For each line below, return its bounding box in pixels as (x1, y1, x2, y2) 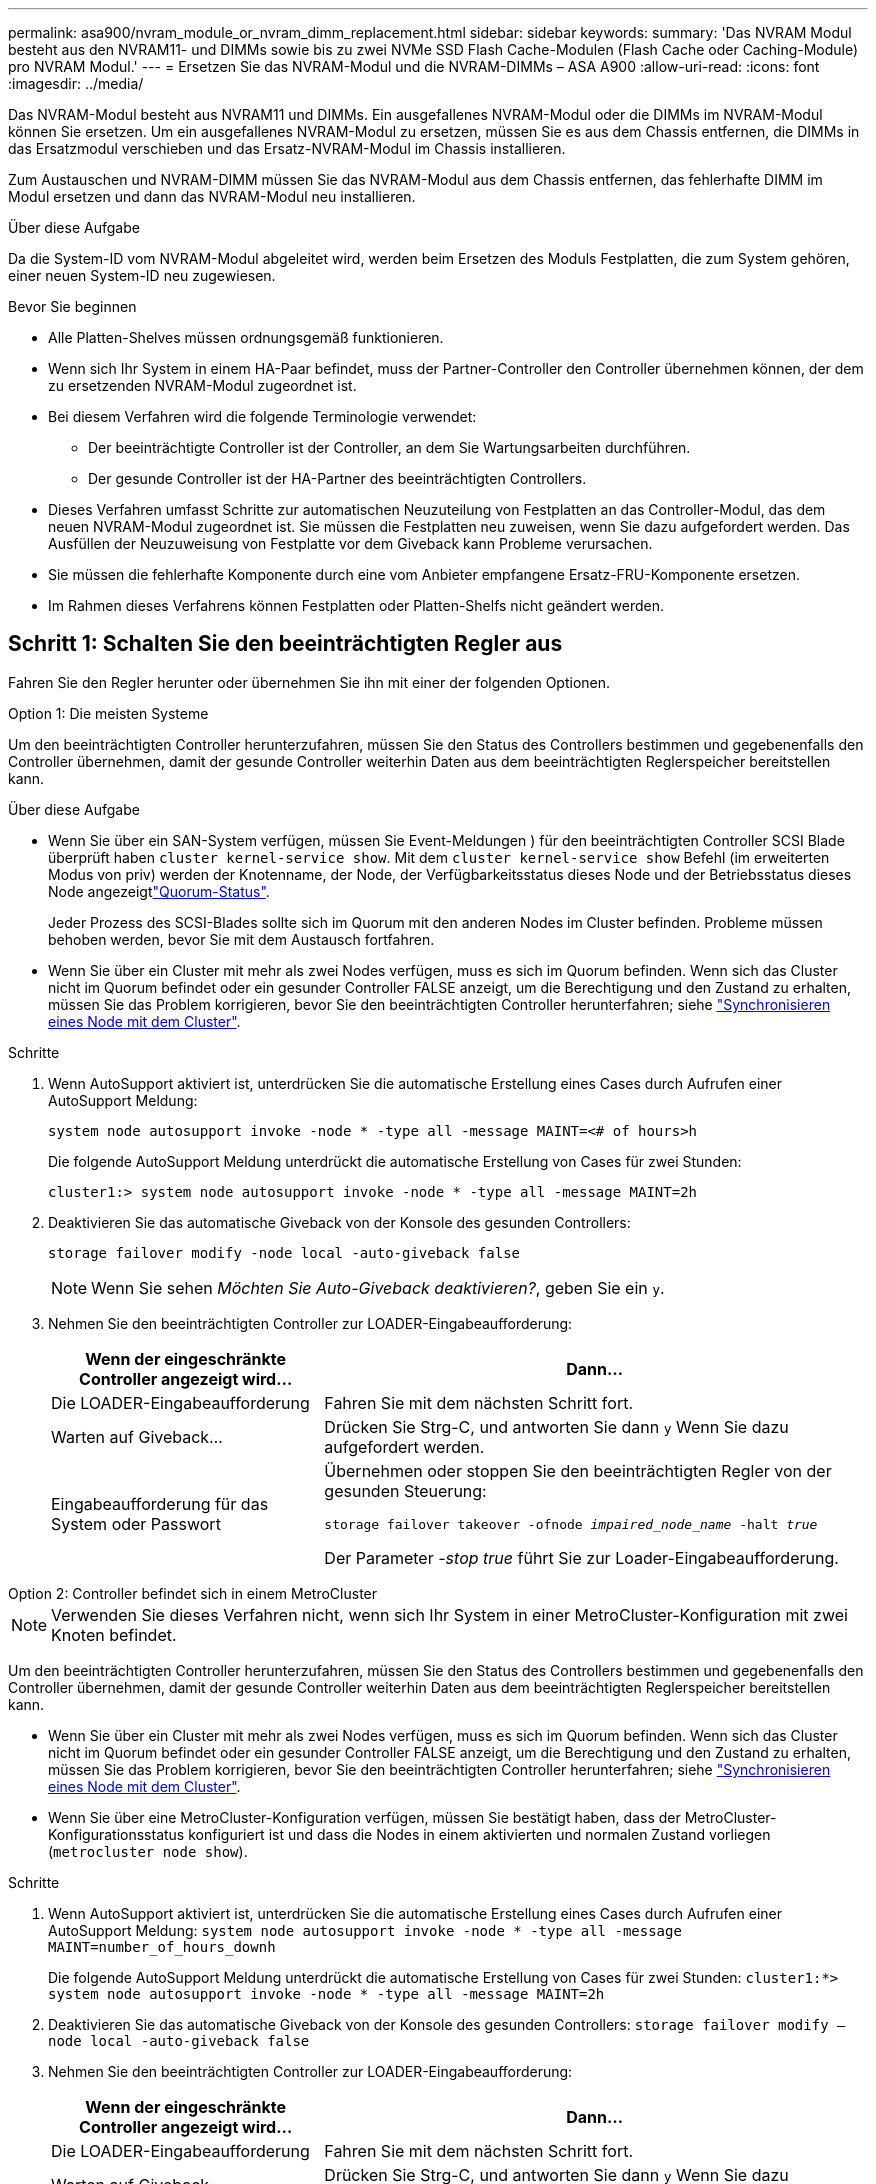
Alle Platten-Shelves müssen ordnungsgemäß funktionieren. (48, 329, 444, 346)
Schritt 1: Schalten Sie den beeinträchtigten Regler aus (8, 631, 563, 657)
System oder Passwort (51, 1514, 221, 1535)
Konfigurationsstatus (48, 1825, 185, 1843)
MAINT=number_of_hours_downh (48, 1938, 276, 1955)
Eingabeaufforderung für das (51, 1494, 269, 1515)
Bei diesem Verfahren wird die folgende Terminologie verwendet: (48, 408, 477, 425)
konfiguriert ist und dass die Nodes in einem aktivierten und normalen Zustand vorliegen (188, 1825, 771, 1843)
